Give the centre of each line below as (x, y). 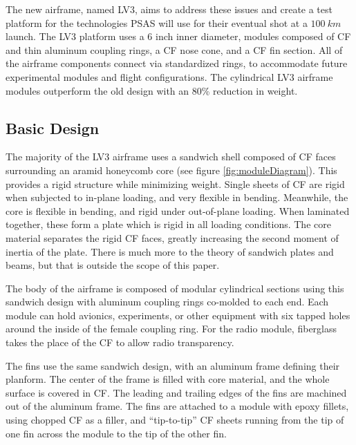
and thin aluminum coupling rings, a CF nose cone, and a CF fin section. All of (174, 49)
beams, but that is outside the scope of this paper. (113, 265)
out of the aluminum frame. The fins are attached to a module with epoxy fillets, (177, 406)
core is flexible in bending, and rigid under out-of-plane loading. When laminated (178, 210)
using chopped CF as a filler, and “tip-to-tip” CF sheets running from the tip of (175, 420)
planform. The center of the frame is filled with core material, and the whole (168, 379)
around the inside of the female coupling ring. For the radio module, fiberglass (171, 329)
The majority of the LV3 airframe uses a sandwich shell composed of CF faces (171, 157)
